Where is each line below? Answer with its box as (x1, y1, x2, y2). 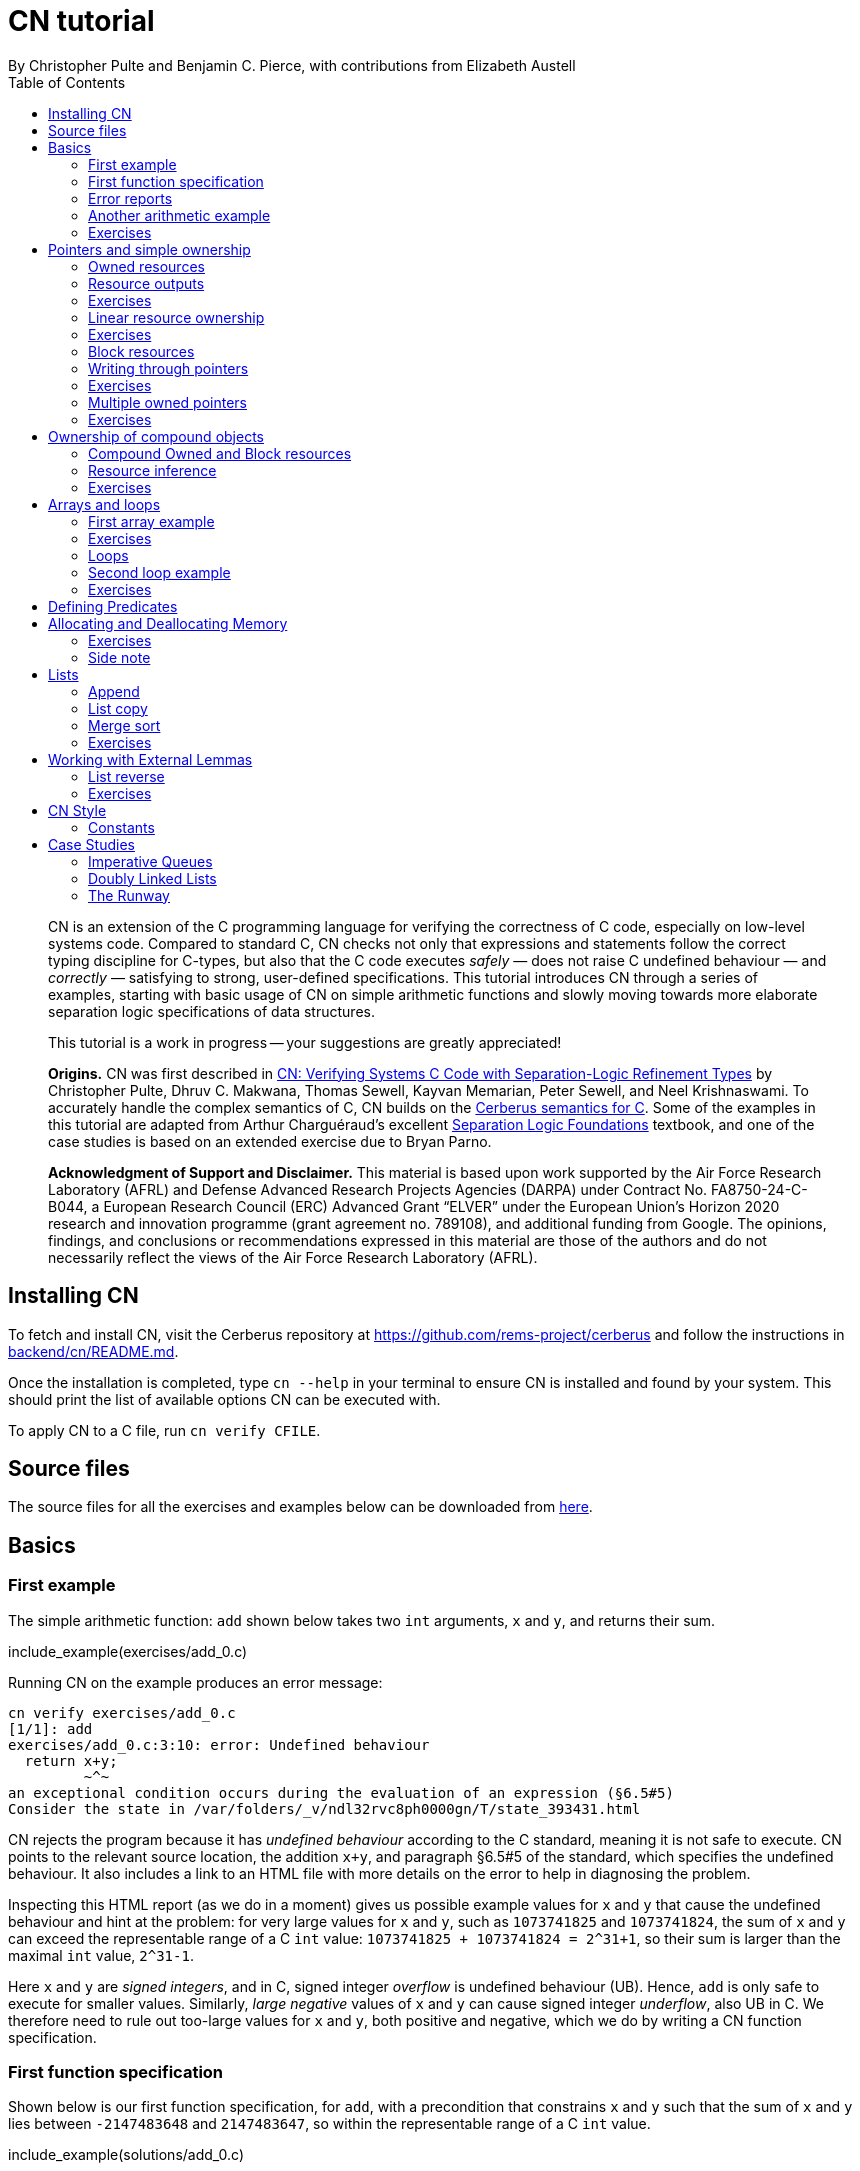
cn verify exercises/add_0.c (8, 1704, 236, 1721)
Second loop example (88, 563, 231, 581)
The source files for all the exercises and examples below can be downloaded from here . (8, 1498, 593, 1516)
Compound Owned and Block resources (88, 444, 352, 462)
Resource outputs (88, 274, 205, 292)
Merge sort (88, 716, 161, 734)
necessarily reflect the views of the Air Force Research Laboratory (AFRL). (48, 1248, 538, 1266)
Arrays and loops (48, 495, 161, 513)
